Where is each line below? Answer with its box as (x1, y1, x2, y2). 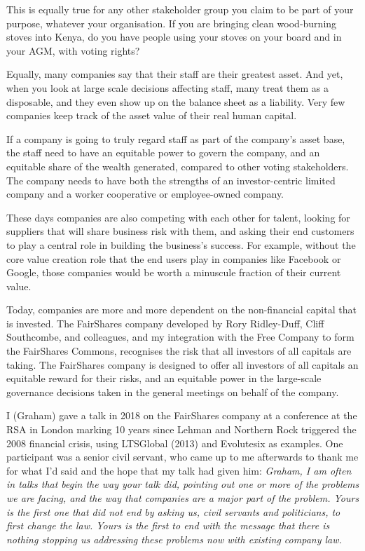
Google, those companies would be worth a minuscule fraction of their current (6, 265, 341, 280)
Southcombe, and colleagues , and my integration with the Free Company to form (6, 329, 354, 344)
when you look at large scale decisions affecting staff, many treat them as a (6, 80, 329, 95)
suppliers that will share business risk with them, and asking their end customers (6, 224, 354, 238)
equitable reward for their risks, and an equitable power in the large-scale (6, 371, 322, 386)
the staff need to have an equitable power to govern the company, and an (6, 145, 320, 160)
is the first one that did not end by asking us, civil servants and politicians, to (6, 504, 340, 519)
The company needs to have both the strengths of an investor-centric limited (6, 172, 336, 187)
